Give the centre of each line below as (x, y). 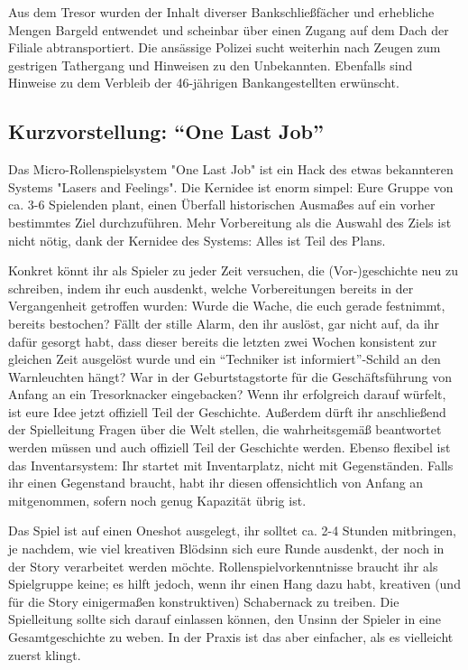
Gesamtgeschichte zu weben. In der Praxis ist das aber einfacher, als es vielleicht (231, 637)
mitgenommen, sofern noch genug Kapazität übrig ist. (157, 500)
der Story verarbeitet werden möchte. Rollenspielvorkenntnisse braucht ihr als (223, 566)
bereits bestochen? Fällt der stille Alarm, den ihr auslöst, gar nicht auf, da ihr (224, 323)
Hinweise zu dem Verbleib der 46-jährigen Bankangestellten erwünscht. (204, 83)
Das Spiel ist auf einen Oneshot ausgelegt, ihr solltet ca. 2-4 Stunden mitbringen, (232, 530)
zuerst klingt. (45, 654)
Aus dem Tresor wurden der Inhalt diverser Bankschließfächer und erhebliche (221, 12)
